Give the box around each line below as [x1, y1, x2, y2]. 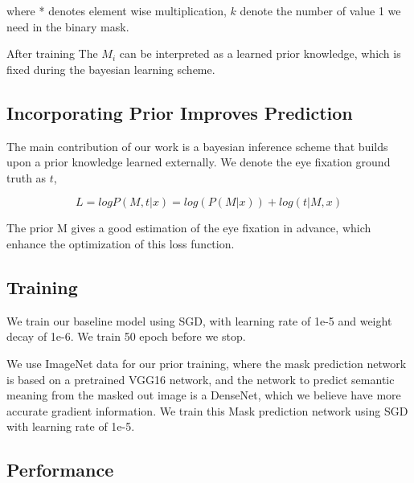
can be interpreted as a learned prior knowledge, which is [119, 45, 401, 62]
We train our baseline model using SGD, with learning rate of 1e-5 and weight [6, 312, 392, 329]
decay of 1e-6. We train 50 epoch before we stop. [6, 328, 246, 345]
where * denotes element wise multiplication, [6, 2, 227, 18]
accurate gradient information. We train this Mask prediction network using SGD [6, 402, 408, 419]
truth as [6, 169, 47, 186]
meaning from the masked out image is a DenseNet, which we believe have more [6, 387, 401, 403]
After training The [6, 45, 98, 62]
